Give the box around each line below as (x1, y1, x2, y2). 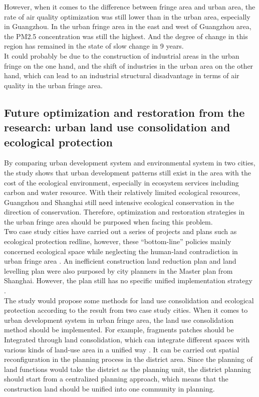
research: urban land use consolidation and (4, 119, 230, 135)
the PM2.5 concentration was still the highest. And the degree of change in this (4, 31, 248, 41)
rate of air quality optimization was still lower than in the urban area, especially (4, 11, 250, 22)
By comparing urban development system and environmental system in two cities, (4, 157, 255, 168)
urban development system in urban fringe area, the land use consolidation (4, 314, 234, 325)
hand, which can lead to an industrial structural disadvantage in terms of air (4, 70, 239, 81)
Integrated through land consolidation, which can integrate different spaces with (4, 334, 250, 345)
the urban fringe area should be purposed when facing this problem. (4, 216, 213, 227)
